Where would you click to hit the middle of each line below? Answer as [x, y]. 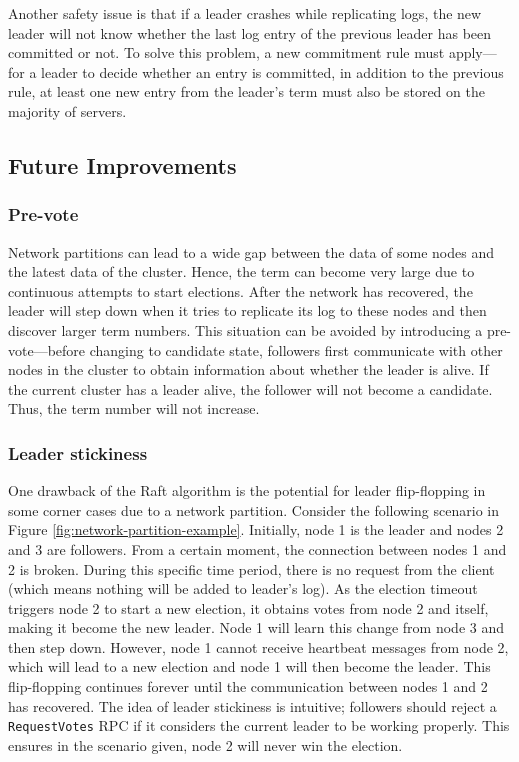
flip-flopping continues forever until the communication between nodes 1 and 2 [248, 686]
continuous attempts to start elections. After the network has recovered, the [240, 290]
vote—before [47, 349]
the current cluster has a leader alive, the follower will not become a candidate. [250, 388]
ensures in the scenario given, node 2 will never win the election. [205, 744]
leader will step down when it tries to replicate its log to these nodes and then [247, 310]
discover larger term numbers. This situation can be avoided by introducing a [245, 329]
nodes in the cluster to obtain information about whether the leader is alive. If [248, 369]
